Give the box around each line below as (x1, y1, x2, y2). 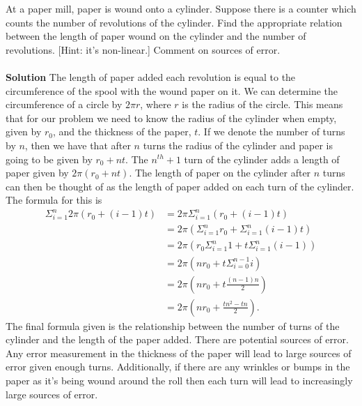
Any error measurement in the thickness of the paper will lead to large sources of (6, 345, 352, 360)
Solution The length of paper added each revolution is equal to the (6, 69, 296, 84)
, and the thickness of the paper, (53, 124, 191, 139)
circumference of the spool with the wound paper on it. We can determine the (6, 83, 338, 98)
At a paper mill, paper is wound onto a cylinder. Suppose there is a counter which (6, 1, 356, 15)
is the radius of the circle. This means (182, 97, 343, 112)
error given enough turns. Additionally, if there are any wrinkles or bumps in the (6, 359, 350, 374)
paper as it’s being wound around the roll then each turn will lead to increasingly (6, 373, 353, 387)
